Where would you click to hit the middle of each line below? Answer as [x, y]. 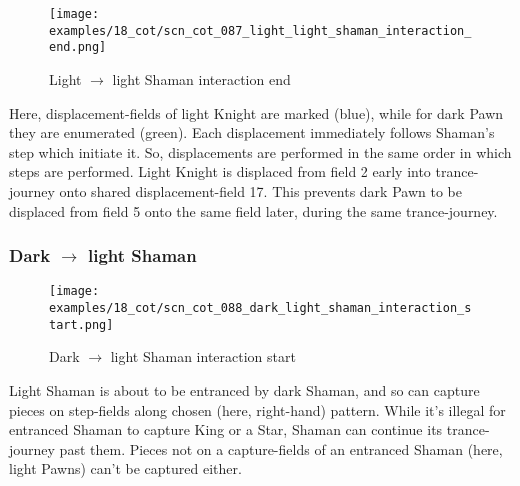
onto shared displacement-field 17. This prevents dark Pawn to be [260, 190]
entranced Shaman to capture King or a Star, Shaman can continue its [226, 429]
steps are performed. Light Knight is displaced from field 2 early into [220, 171]
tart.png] [81, 324]
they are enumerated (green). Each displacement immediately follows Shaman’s [252, 132]
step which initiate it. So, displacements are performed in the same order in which [260, 151]
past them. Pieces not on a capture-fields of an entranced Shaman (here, [281, 448]
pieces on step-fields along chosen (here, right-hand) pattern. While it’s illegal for [257, 409]
